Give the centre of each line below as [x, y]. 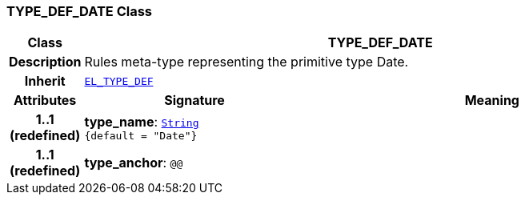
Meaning [492, 100]
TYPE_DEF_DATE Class [80, 11]
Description [45, 62]
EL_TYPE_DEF [119, 81]
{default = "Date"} [141, 135]
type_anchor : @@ [134, 163]
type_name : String [142, 121]
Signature [194, 100]
